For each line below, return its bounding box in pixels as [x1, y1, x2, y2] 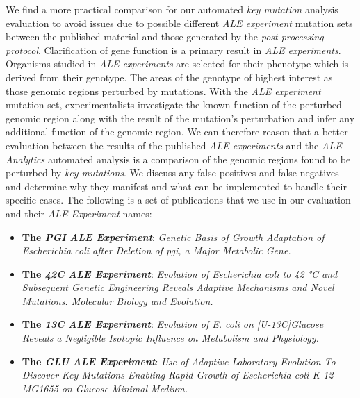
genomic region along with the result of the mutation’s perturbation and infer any [6, 110, 355, 125]
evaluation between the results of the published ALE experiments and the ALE [6, 138, 342, 152]
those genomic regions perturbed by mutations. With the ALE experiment [6, 83, 321, 98]
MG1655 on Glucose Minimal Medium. [22, 381, 188, 395]
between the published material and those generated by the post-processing [6, 29, 324, 44]
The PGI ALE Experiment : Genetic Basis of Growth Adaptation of [22, 229, 325, 244]
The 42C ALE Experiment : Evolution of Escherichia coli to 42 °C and [22, 266, 338, 281]
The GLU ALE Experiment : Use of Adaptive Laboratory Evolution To [22, 354, 336, 368]
